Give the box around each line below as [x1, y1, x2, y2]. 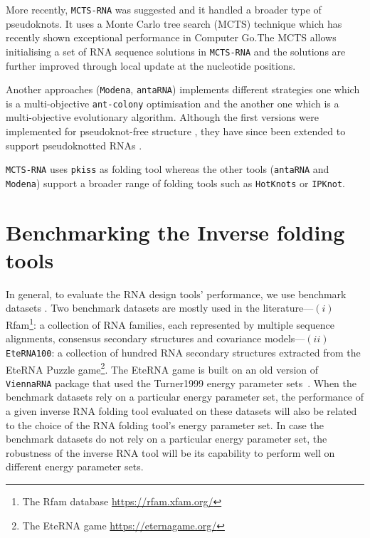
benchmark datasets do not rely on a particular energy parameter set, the [6, 431, 327, 446]
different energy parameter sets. [6, 459, 144, 474]
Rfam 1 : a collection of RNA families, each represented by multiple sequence [6, 315, 334, 332]
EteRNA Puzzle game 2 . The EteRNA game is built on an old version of [6, 359, 319, 376]
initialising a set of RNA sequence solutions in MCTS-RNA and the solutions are [6, 43, 346, 58]
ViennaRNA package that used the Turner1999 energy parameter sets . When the [6, 375, 357, 390]
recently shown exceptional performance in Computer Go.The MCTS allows [6, 30, 337, 45]
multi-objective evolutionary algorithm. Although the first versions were [6, 110, 319, 125]
